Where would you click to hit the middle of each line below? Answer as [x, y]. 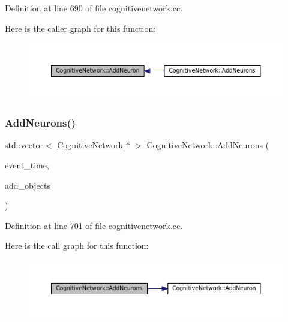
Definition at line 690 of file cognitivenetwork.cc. [94, 8]
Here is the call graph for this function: [77, 246]
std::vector [24, 145]
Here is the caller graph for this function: [80, 28]
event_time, [27, 165]
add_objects [28, 185]
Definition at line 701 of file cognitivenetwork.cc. [94, 225]
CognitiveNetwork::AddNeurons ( [208, 145]
